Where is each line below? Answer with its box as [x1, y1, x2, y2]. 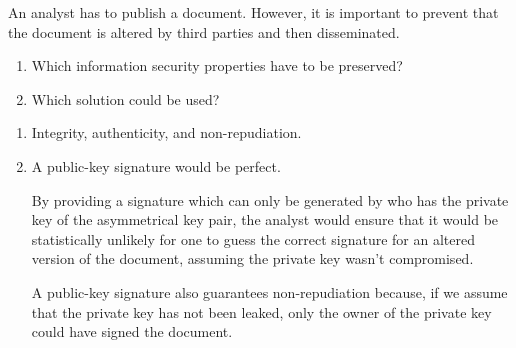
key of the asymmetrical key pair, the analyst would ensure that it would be [31, 209, 499, 230]
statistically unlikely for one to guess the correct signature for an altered [31, 228, 475, 249]
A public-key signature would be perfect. [31, 155, 281, 176]
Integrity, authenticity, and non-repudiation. [31, 122, 302, 143]
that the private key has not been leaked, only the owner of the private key [31, 301, 492, 322]
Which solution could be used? [31, 88, 220, 109]
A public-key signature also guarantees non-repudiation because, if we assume [31, 281, 508, 302]
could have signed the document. [31, 321, 233, 342]
